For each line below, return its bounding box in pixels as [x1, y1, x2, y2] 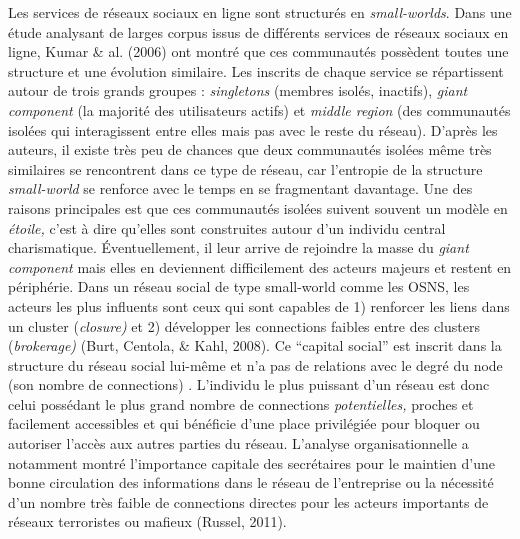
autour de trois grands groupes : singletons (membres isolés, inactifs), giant [8, 80, 468, 101]
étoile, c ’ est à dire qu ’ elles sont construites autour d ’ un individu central [8, 217, 446, 238]
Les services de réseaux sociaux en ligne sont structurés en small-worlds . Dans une [8, 2, 512, 22]
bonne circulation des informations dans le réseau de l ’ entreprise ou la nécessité [8, 472, 494, 493]
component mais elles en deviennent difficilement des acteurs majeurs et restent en [8, 256, 512, 277]
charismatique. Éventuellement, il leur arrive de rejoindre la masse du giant [8, 237, 469, 258]
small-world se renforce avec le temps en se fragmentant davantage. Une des [8, 178, 473, 199]
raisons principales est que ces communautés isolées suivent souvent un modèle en [8, 197, 508, 218]
